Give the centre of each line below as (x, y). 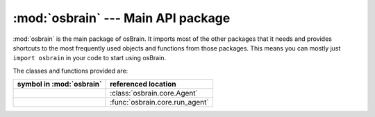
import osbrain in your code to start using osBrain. (90, 58)
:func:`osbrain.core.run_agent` (159, 102)
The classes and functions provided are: (70, 71)
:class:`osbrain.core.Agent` (154, 93)
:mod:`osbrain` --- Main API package (122, 18)
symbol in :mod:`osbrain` (59, 84)
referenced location (143, 84)
